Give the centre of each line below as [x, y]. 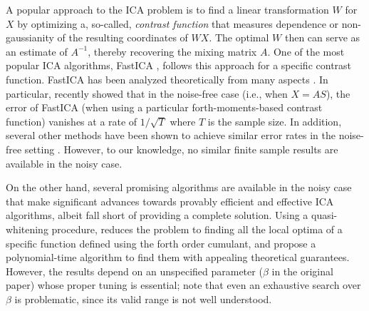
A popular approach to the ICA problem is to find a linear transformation [167, 9]
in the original [302, 271]
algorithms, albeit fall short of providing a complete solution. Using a [157, 215]
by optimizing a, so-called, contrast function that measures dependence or [178, 23]
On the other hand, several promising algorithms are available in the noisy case [179, 187]
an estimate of [37, 51]
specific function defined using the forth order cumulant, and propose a [161, 243]
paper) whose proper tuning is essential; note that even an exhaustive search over [183, 285]
